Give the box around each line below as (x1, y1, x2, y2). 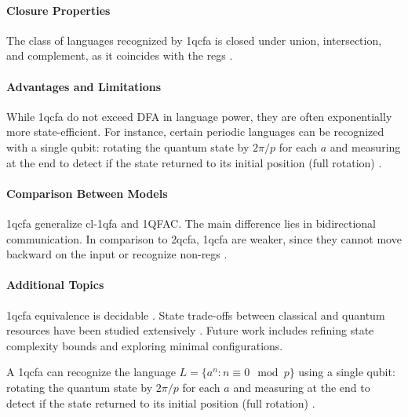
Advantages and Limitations (6, 78, 162, 94)
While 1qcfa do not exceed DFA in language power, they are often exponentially (6, 108, 392, 124)
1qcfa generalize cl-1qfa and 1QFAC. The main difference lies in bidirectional (6, 214, 376, 231)
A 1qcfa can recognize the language (6, 364, 176, 380)
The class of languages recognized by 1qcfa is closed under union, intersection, (6, 31, 382, 48)
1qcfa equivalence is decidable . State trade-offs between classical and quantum (6, 306, 385, 323)
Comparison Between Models (6, 185, 168, 201)
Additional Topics (6, 276, 104, 293)
